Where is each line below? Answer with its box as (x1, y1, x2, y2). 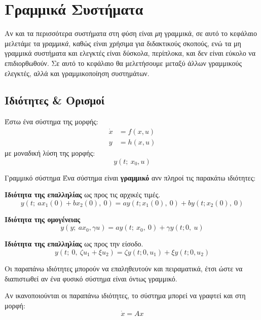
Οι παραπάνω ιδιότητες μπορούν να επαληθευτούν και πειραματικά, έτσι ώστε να (5, 263, 243, 273)
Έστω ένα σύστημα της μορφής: (5, 116, 98, 127)
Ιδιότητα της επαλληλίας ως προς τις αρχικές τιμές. (5, 189, 161, 200)
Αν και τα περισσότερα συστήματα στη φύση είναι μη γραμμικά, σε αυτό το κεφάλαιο (5, 28, 257, 39)
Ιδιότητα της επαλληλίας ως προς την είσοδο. (5, 238, 143, 249)
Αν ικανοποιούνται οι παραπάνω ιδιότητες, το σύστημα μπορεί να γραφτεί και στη (5, 290, 246, 301)
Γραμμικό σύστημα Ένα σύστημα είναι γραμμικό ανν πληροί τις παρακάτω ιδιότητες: (5, 172, 256, 183)
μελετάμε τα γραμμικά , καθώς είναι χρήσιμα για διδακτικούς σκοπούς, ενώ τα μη (5, 38, 241, 48)
